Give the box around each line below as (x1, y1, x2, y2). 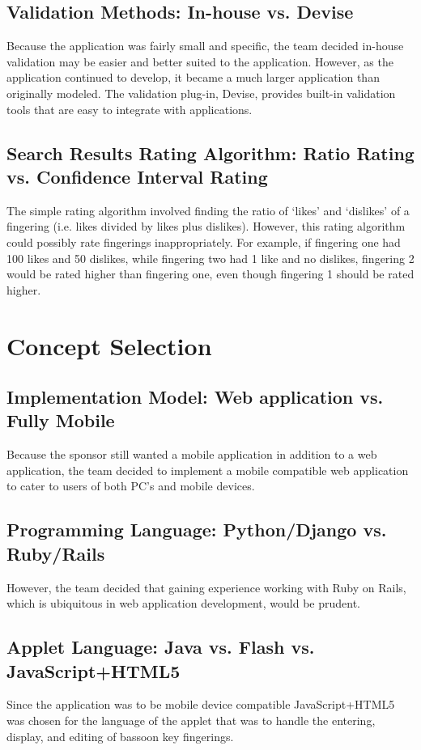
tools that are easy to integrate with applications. (6, 100, 253, 117)
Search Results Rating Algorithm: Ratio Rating (6, 140, 415, 165)
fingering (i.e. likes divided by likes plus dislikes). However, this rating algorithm (6, 218, 406, 235)
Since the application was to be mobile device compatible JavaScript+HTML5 (6, 696, 395, 713)
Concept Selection (6, 328, 212, 362)
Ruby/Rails (6, 540, 105, 566)
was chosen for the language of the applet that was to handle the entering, (6, 712, 376, 729)
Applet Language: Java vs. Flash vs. (6, 634, 315, 659)
